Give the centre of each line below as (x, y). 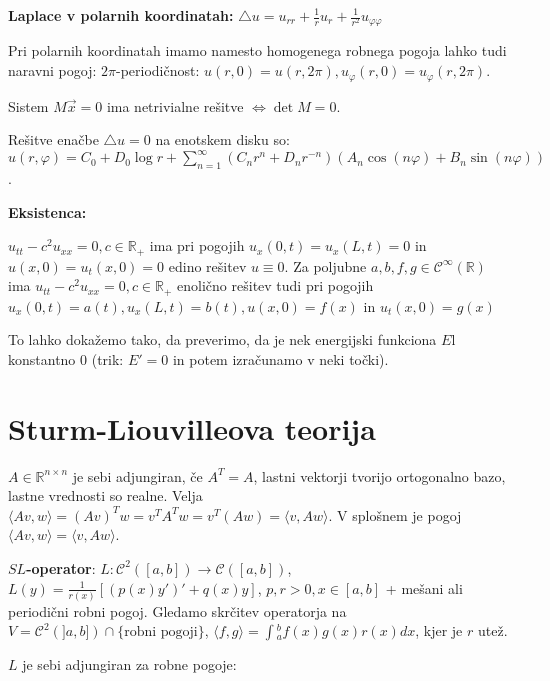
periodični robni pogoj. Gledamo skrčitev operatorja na (177, 610)
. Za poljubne (325, 265)
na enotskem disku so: (222, 139)
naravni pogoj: (52, 70)
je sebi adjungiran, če (137, 475)
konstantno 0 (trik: (66, 358)
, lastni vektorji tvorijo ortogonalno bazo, (379, 475)
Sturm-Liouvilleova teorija (192, 427)
